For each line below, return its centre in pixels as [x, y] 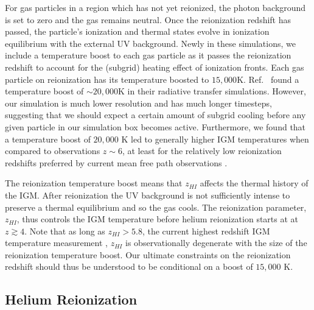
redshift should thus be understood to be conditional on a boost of [129, 266]
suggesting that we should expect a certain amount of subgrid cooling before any [155, 115]
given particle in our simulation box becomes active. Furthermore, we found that [155, 126]
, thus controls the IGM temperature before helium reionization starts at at [158, 219]
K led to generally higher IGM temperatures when [215, 139]
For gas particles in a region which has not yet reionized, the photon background [155, 7]
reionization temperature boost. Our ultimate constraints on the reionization [148, 254]
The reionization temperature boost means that [94, 183]
